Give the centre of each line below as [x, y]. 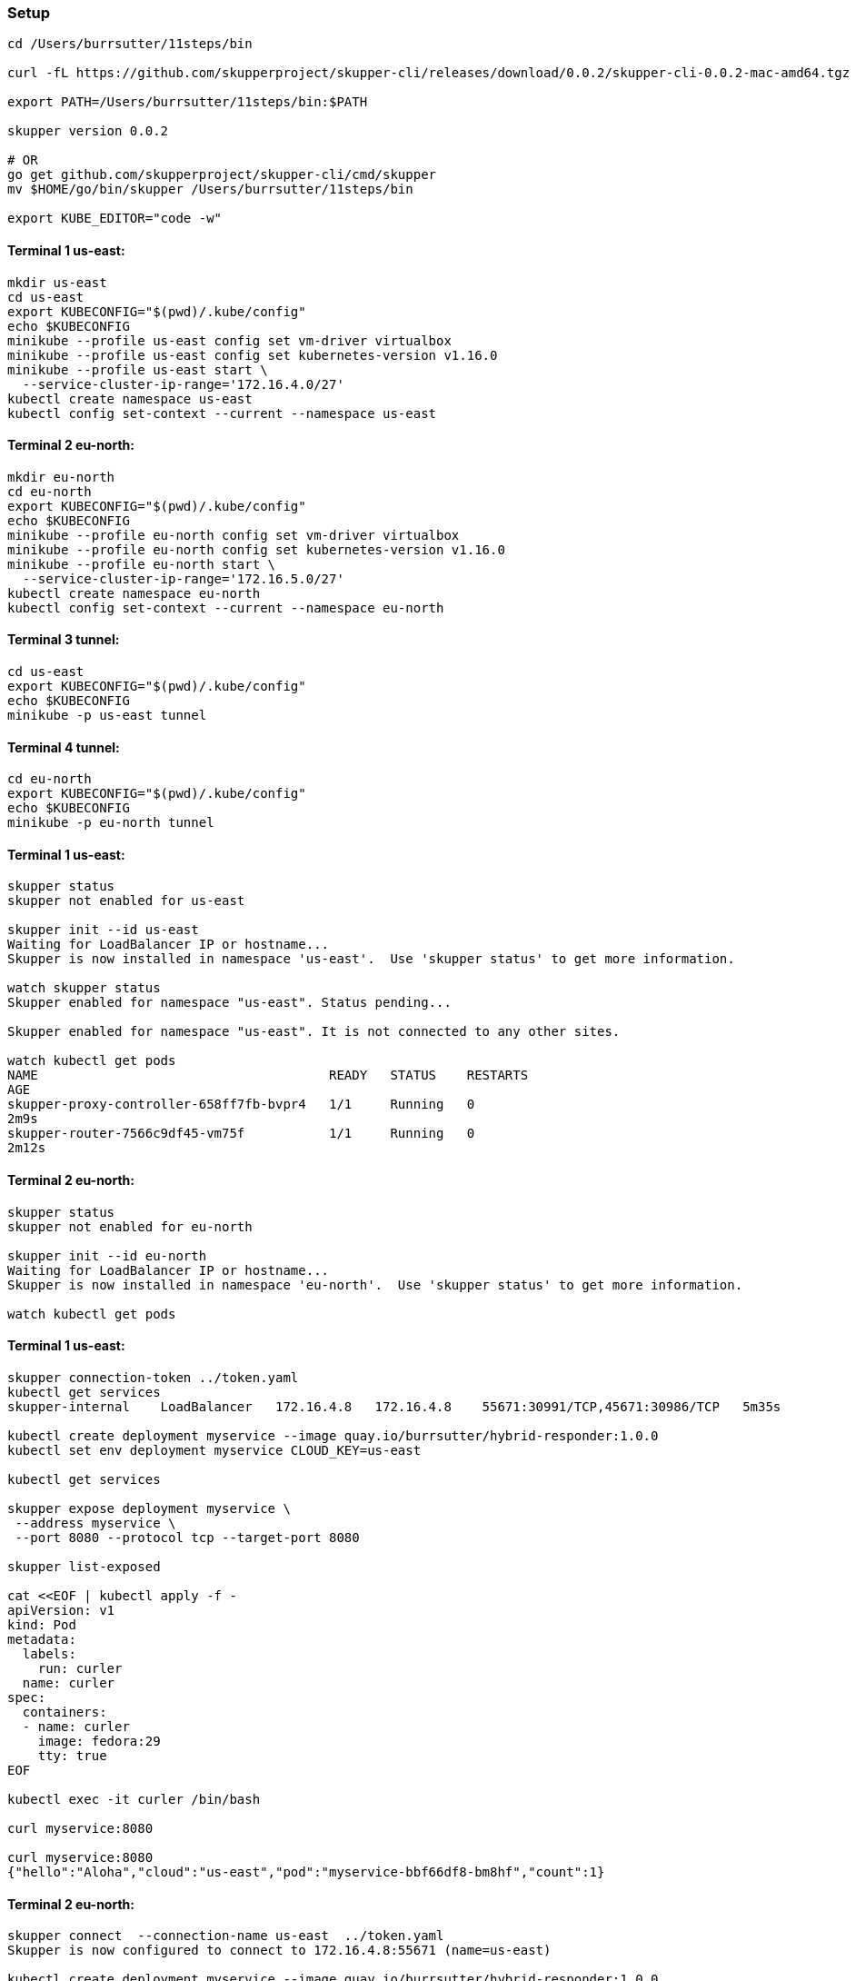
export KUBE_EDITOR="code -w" [115, 219]
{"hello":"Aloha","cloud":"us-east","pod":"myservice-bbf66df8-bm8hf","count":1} [306, 1871]
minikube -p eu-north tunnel [111, 823]
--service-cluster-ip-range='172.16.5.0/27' [183, 578]
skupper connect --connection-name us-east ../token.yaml [226, 1936]
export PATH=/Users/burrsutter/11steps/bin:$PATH [188, 102]
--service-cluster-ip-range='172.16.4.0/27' [183, 384]
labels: [49, 1653]
